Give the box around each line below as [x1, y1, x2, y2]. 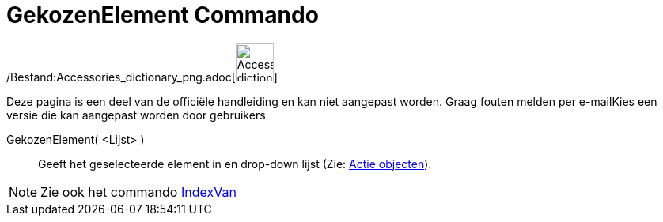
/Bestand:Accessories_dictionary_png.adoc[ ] [6, 70, 278, 84]
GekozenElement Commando [6, 2, 319, 28]
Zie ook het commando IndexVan [40, 183, 237, 200]
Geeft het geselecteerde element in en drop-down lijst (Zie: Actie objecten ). [38, 156, 432, 171]
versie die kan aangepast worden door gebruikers [6, 107, 266, 122]
